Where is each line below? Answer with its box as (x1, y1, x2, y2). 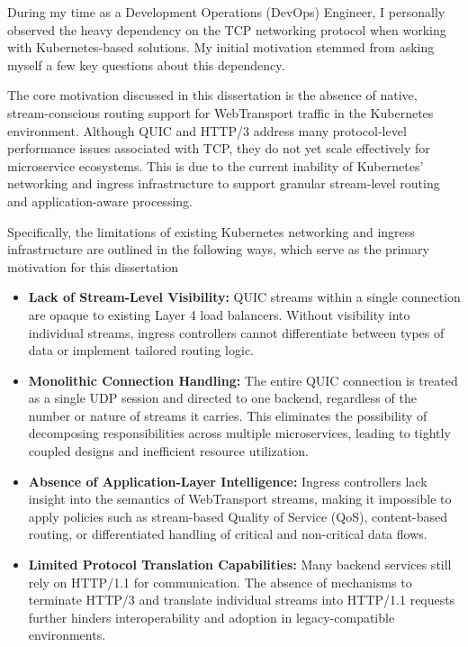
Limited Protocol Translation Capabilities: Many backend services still (28, 555, 452, 574)
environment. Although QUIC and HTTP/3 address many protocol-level (7, 121, 407, 140)
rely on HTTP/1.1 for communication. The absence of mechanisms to (28, 572, 412, 591)
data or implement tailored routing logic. (28, 341, 254, 360)
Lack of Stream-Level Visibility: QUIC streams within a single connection (28, 287, 461, 306)
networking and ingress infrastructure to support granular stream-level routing (7, 174, 440, 193)
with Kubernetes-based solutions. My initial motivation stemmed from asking (7, 38, 435, 57)
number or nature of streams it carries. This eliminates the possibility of (28, 406, 427, 424)
